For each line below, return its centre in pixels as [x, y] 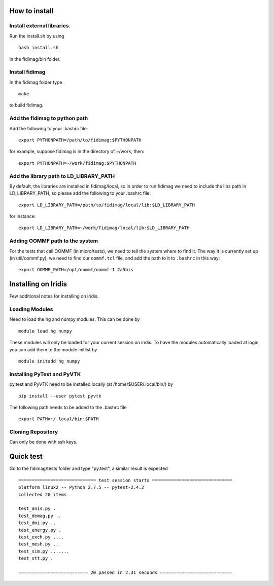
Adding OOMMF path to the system [54, 241]
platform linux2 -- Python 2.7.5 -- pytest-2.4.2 [81, 487]
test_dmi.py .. [37, 523]
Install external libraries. [40, 26]
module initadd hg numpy [49, 361]
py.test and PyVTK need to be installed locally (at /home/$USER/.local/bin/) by [91, 384]
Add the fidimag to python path [49, 118]
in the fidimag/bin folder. [35, 59]
